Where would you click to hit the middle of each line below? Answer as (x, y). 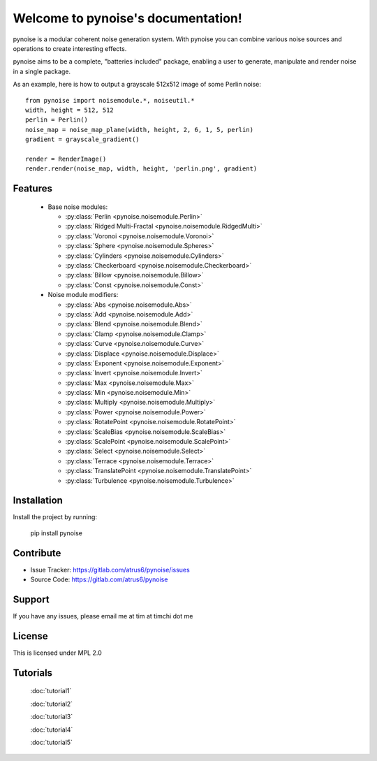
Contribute (37, 553)
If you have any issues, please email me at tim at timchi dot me (103, 616)
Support (31, 599)
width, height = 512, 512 (70, 110)
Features (32, 189)
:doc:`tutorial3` (52, 717)
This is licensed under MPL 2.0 (58, 653)
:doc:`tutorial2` (52, 704)
